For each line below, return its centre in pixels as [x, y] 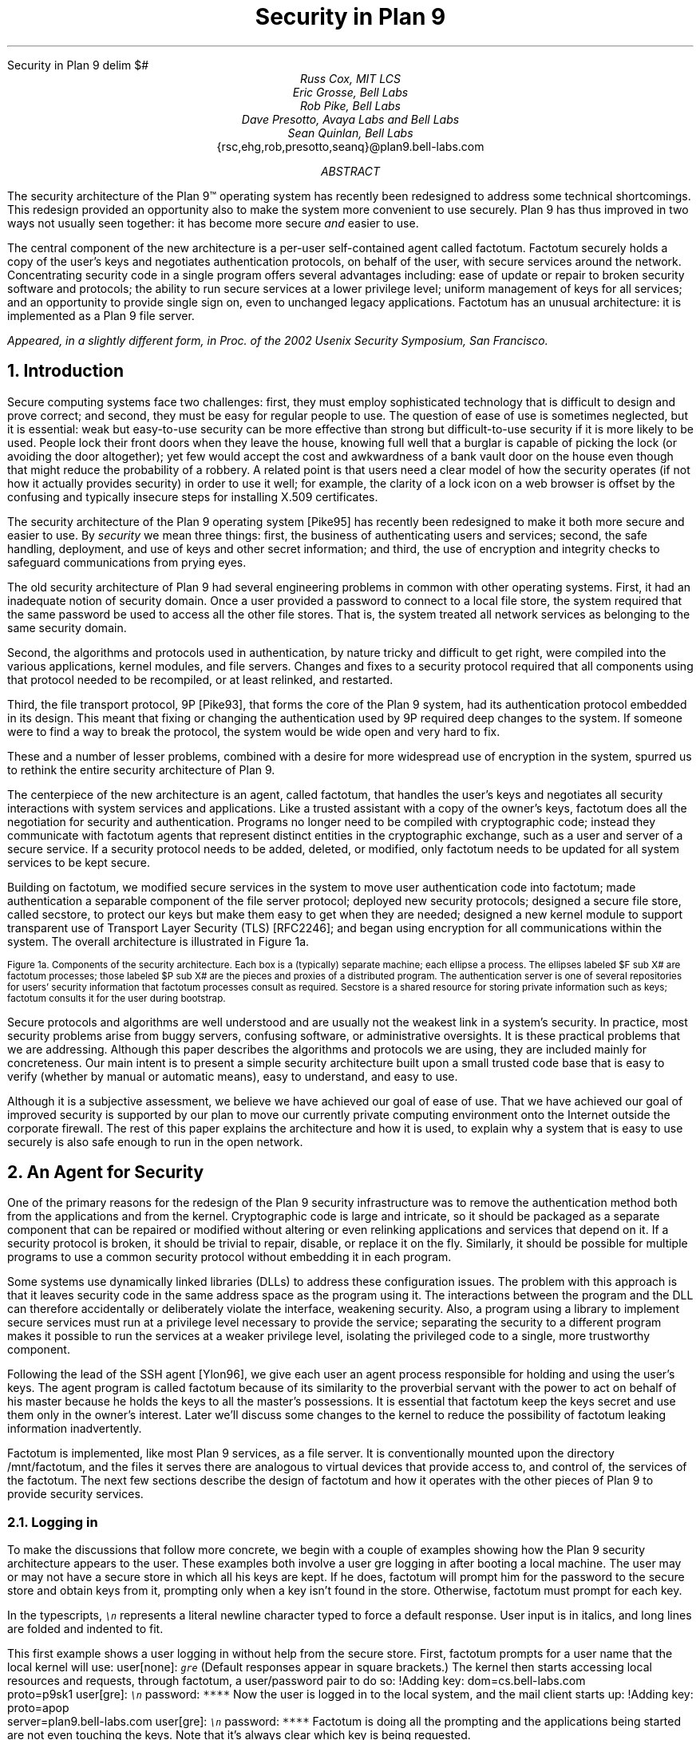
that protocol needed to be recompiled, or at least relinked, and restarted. [200, 679]
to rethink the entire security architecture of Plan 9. [141, 769]
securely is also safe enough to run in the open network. [155, 1141]
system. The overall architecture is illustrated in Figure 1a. [158, 941]
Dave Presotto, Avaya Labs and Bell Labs [350, 119]
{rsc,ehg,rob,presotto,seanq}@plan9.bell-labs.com [350, 146]
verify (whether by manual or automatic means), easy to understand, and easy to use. [233, 1076]
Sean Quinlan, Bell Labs [350, 132]
